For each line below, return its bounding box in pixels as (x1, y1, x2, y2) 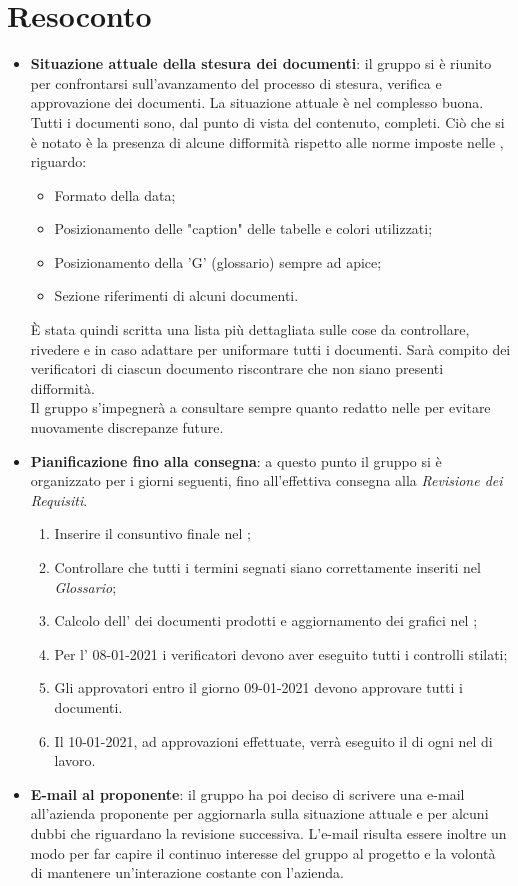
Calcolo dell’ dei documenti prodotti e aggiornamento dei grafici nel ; (54, 610, 478, 631)
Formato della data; (54, 184, 176, 205)
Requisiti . (30, 489, 88, 510)
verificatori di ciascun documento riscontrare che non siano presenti (30, 358, 444, 379)
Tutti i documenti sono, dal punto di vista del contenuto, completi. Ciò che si (30, 111, 505, 132)
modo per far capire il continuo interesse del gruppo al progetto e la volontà (30, 842, 496, 863)
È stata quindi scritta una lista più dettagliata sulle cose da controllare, (30, 319, 470, 340)
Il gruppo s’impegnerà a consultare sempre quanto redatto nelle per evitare (30, 397, 491, 418)
